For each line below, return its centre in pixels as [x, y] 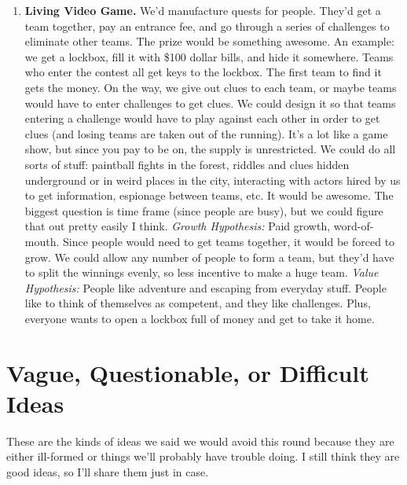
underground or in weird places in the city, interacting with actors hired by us [213, 180]
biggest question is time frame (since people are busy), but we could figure [204, 210]
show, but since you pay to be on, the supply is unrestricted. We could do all [210, 149]
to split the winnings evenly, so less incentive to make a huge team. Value [202, 272]
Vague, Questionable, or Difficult [188, 372]
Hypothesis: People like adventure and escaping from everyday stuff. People [205, 287]
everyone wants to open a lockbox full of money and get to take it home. [200, 318]
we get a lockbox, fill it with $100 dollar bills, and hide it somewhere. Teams [209, 56]
